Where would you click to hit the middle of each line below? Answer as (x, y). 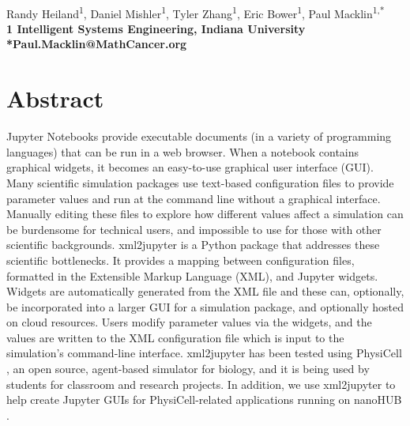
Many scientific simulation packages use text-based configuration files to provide (200, 182)
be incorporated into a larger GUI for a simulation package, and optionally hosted (205, 306)
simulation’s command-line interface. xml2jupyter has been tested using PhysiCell (204, 353)
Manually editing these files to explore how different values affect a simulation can (205, 214)
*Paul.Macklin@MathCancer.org (97, 44)
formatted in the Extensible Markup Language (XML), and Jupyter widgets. (192, 275)
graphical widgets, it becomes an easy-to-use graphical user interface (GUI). (190, 167)
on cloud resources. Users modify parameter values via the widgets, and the (189, 322)
